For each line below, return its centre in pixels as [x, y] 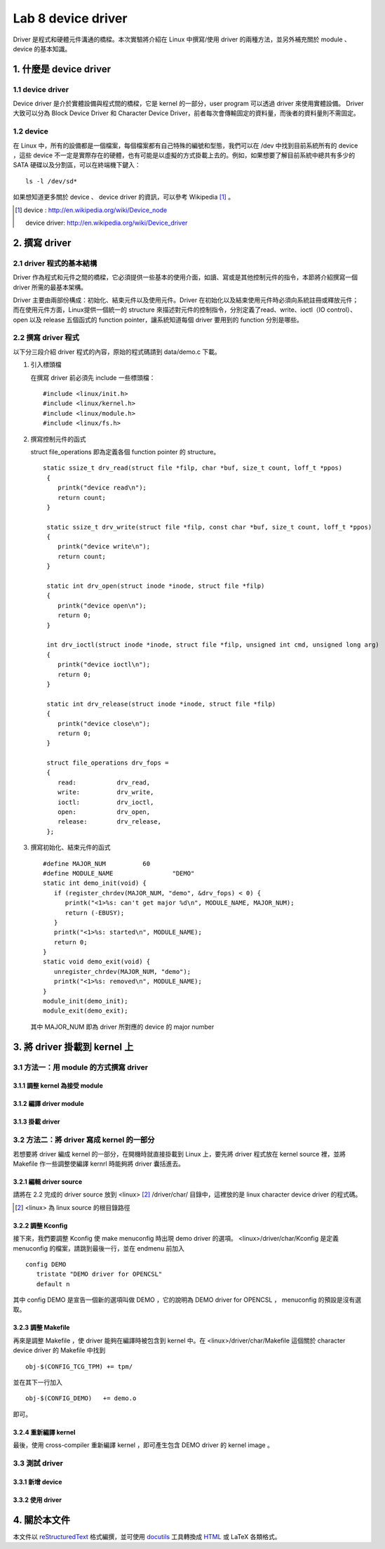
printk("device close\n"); [104, 724]
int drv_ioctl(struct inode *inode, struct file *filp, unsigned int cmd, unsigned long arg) [213, 645]
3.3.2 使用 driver [38, 1500]
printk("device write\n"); [104, 547]
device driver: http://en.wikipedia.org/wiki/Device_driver [107, 223]
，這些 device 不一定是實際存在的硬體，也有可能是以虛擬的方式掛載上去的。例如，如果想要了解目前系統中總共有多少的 [184, 155]
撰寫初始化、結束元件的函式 [70, 848]
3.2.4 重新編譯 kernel [44, 1432]
